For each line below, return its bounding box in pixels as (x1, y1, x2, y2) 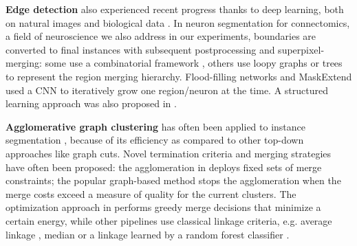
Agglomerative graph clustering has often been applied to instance (6, 119, 306, 133)
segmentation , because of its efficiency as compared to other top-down (6, 133, 304, 147)
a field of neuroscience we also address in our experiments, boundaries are (6, 29, 316, 43)
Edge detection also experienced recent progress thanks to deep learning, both (6, 2, 344, 16)
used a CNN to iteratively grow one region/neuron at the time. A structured (6, 82, 328, 97)
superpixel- (278, 42, 325, 56)
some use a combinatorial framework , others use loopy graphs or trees (45, 56, 343, 70)
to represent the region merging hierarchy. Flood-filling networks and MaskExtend (6, 69, 352, 83)
